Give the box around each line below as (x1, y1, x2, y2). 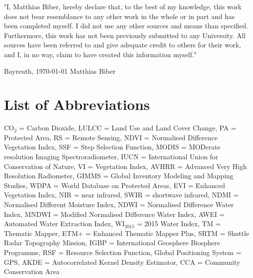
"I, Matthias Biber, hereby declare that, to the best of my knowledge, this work (4, 1, 242, 11)
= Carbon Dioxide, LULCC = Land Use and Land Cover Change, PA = (19, 123, 236, 133)
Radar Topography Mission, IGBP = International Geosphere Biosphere (4, 237, 220, 248)
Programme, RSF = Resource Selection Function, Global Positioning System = (4, 247, 241, 257)
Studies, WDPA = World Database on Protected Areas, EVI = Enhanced (4, 180, 225, 190)
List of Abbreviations (4, 94, 150, 114)
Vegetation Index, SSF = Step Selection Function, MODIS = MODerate (4, 142, 221, 152)
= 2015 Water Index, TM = (137, 218, 221, 229)
